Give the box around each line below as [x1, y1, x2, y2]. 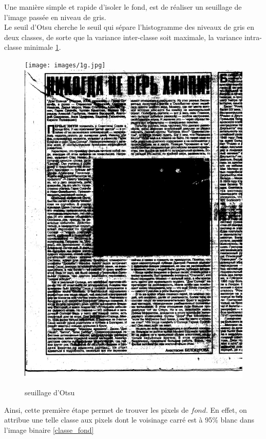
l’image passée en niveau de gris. [4, 11, 106, 22]
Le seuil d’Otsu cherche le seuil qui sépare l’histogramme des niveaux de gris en [4, 22, 254, 32]
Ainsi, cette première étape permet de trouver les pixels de [4, 404, 188, 415]
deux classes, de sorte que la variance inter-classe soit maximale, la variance [4, 31, 242, 42]
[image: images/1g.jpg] [25, 61, 106, 69]
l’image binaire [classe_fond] [4, 424, 94, 435]
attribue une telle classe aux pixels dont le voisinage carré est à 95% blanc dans [4, 414, 255, 425]
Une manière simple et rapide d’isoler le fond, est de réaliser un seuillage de [4, 2, 242, 12]
